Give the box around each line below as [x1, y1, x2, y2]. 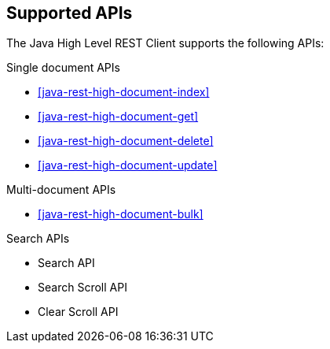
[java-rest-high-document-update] [38, 158, 218, 173]
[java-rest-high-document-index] [38, 85, 210, 99]
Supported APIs [6, 3, 133, 23]
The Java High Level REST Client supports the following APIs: [6, 36, 324, 50]
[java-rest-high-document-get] [38, 110, 199, 124]
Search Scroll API [38, 280, 127, 295]
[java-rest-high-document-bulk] [38, 207, 203, 221]
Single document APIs [6, 61, 120, 75]
